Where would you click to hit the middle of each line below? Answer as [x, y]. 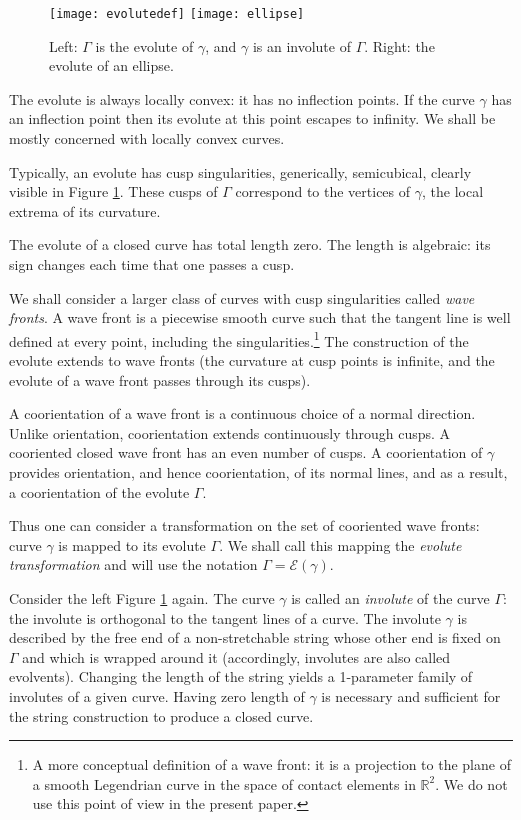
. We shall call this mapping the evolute [340, 544]
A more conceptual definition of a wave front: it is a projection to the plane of [271, 764]
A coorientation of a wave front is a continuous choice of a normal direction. [242, 413]
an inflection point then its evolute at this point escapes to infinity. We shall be [252, 118]
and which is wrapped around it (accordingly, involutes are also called [236, 656]
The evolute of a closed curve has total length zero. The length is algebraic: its [250, 244]
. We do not [471, 783]
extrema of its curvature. [85, 210]
